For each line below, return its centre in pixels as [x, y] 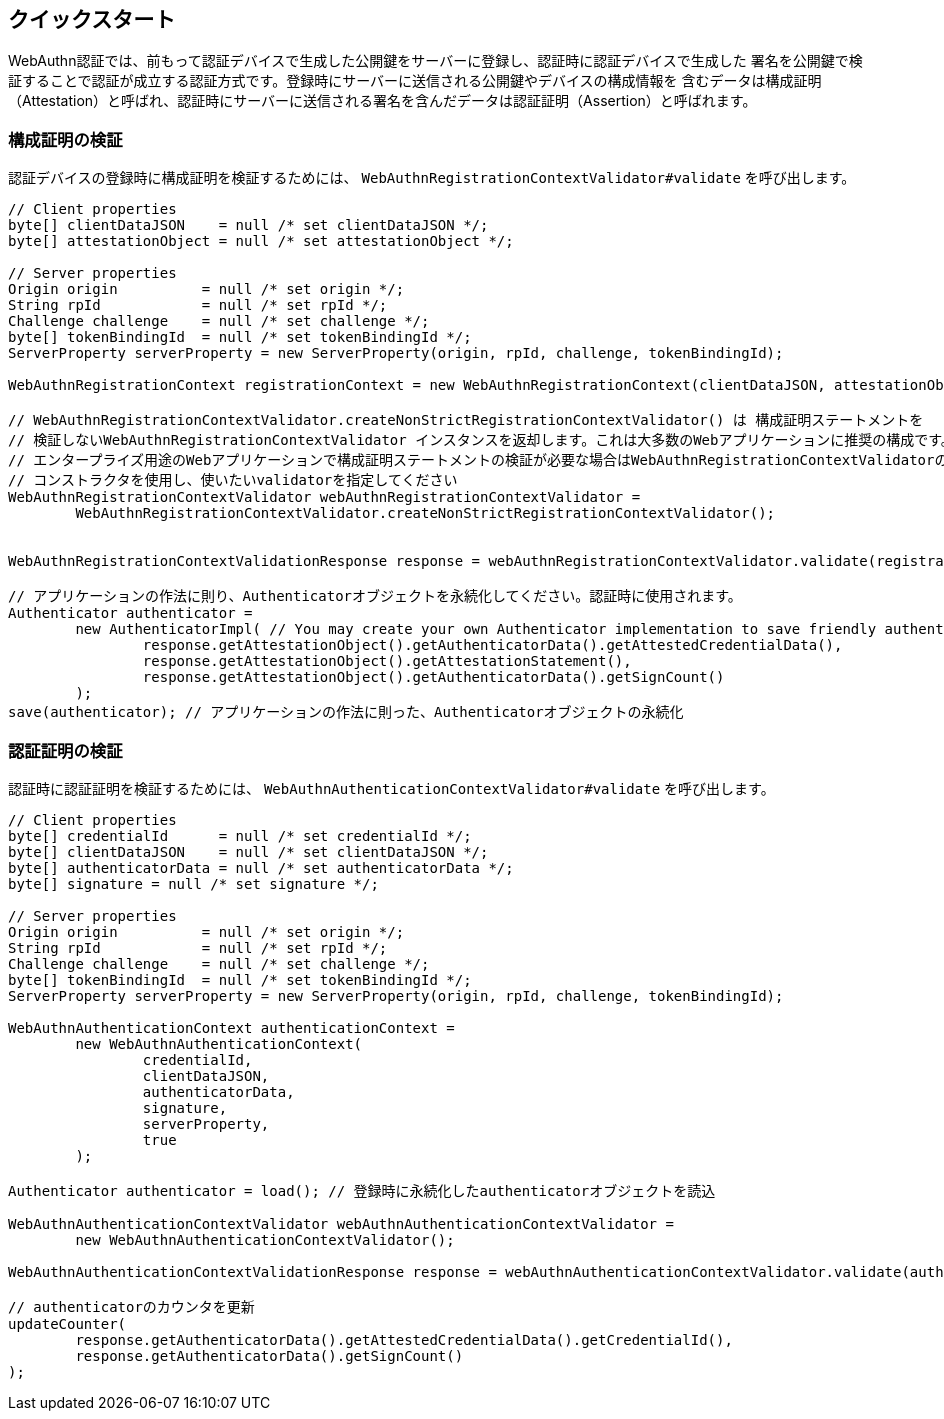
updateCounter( [67, 1323]
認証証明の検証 [65, 750]
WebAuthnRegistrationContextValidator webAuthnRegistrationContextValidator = [324, 497]
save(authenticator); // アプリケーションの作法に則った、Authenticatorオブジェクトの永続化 [346, 712]
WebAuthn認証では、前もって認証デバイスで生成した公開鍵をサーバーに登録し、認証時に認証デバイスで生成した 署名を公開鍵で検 [435, 61]
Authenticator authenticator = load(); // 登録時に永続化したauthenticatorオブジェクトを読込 [362, 1190]
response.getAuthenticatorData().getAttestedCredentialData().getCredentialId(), [404, 1339]
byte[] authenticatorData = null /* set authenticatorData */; [261, 867]
